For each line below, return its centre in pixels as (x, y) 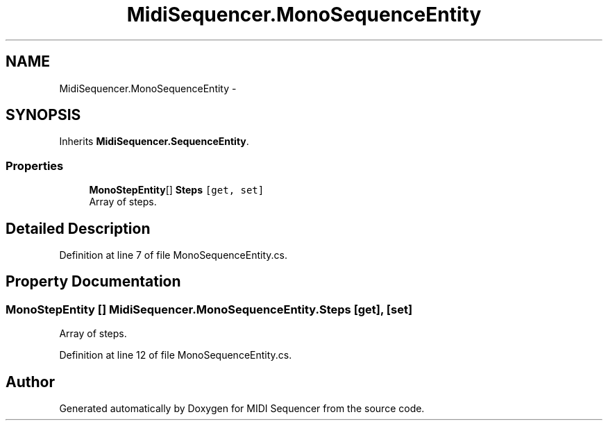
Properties (35, 165)
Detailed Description (78, 228)
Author (30, 382)
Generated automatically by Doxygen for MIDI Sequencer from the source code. (242, 409)
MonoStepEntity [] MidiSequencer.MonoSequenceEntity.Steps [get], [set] (209, 309)
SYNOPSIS (43, 115)
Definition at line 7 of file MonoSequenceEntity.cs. (173, 255)
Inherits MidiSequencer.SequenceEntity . (154, 142)
